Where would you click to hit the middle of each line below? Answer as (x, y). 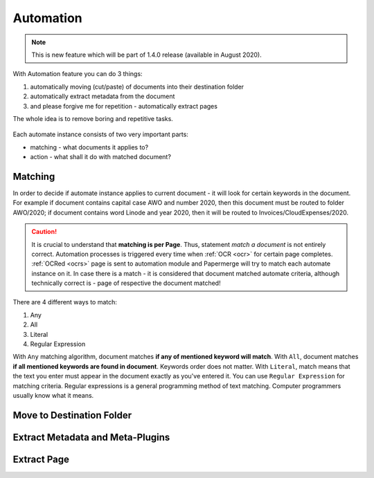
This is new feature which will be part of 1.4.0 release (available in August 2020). (147, 55)
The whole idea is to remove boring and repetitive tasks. (93, 118)
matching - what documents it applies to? (89, 147)
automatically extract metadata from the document (103, 96)
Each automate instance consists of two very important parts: (100, 134)
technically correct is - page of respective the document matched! (126, 283)
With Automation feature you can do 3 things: (78, 74)
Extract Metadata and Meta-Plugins (91, 437)
